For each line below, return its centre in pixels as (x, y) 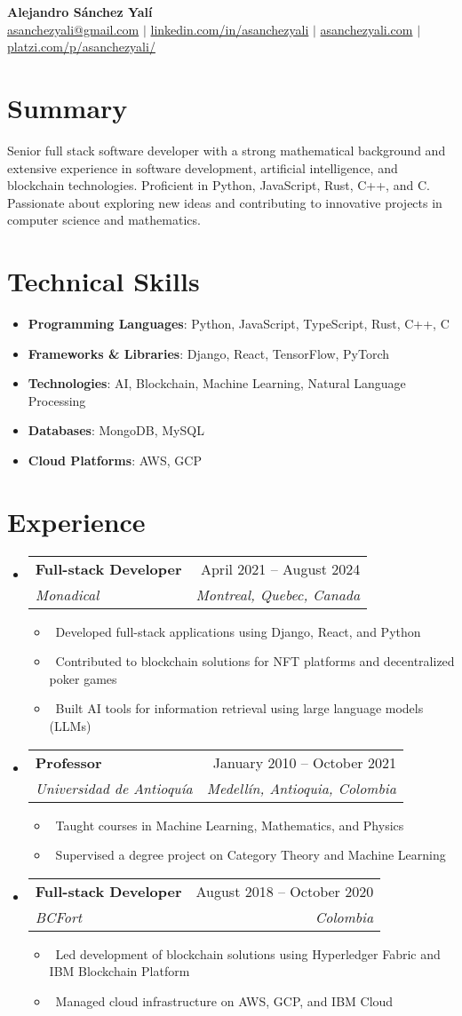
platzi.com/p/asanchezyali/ (81, 47)
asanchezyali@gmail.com (73, 29)
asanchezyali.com (366, 29)
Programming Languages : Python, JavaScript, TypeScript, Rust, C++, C (239, 323)
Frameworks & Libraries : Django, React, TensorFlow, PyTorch (209, 353)
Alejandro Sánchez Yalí (80, 12)
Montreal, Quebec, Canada (278, 594)
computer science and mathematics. (104, 220)
